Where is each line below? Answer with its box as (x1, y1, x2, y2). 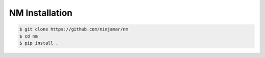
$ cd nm (19, 33, 38, 39)
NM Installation (9, 7, 73, 18)
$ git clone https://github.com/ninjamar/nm (19, 27, 129, 32)
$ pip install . (19, 40, 59, 46)
